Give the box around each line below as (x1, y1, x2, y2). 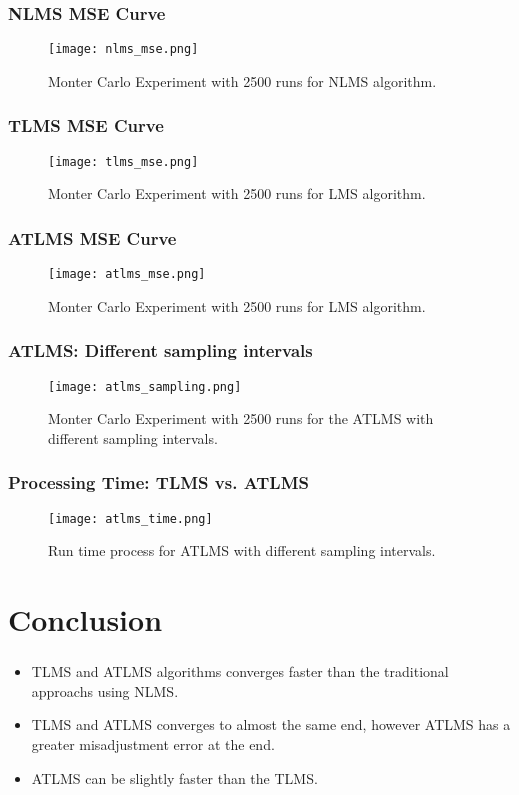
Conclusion (8, 599, 163, 640)
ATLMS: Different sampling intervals (8, 338, 313, 363)
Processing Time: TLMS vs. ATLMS (8, 470, 310, 495)
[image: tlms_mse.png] (48, 154, 199, 169)
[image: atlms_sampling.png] (48, 379, 242, 394)
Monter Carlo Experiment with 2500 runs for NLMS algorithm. (48, 70, 437, 91)
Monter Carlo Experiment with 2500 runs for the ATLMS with (48, 408, 434, 429)
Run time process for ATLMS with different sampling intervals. (48, 540, 436, 561)
